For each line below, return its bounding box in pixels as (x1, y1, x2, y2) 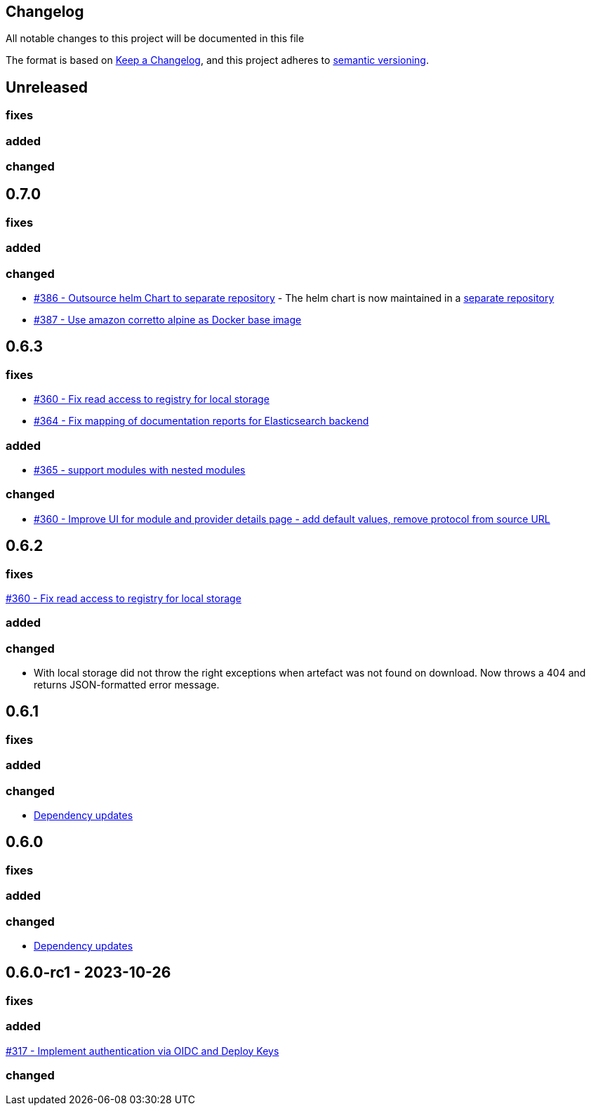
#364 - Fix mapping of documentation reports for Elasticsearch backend (34, 415, 369, 427)
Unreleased (6, 78, 88, 96)
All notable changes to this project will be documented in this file (6, 32, 305, 45)
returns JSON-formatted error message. (34, 679, 220, 691)
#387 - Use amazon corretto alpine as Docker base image (34, 313, 302, 326)
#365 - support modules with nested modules (34, 463, 246, 476)
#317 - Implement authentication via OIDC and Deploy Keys (6, 1044, 279, 1057)
